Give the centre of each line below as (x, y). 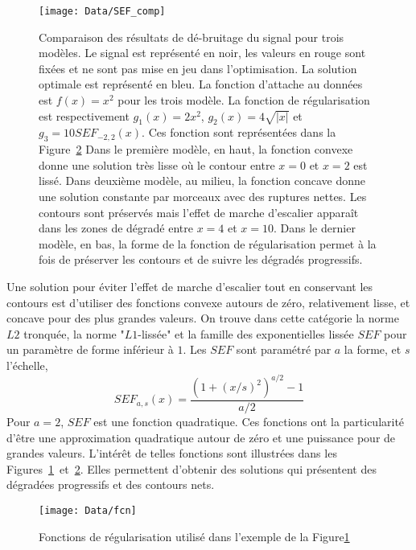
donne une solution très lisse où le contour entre (157, 164)
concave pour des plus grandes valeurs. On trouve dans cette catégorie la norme (203, 318)
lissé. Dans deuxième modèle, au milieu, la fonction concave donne (202, 181)
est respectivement (84, 115)
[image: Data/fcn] (88, 511)
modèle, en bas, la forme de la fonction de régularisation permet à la (208, 243)
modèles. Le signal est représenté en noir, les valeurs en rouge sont (202, 53)
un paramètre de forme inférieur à (90, 349)
